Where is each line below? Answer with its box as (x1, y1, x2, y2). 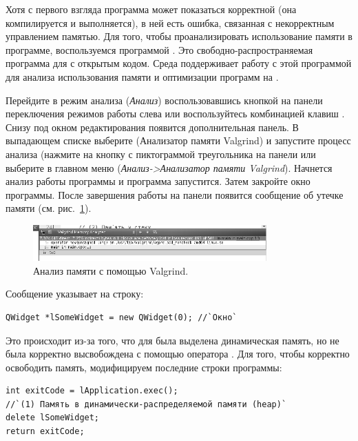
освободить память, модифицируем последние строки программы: (6, 360, 282, 374)
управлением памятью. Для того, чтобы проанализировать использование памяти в (6, 29, 352, 43)
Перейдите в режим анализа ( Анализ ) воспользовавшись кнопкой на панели (6, 92, 323, 107)
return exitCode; (6, 427, 85, 437)
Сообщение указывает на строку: (6, 286, 144, 301)
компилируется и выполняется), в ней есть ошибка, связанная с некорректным (6, 15, 335, 30)
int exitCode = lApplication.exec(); (6, 386, 178, 396)
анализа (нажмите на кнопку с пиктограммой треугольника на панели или (6, 146, 316, 161)
